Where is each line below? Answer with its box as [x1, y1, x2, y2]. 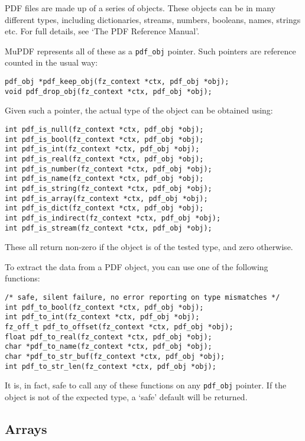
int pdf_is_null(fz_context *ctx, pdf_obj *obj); [5, 125, 204, 134]
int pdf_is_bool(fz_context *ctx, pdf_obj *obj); [5, 135, 204, 144]
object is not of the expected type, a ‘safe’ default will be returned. [5, 390, 248, 403]
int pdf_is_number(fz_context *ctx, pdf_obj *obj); [5, 164, 212, 173]
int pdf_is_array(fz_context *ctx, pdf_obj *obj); [5, 194, 208, 203]
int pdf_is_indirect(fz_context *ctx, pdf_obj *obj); [5, 213, 221, 222]
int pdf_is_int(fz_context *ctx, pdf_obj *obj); [5, 145, 200, 154]
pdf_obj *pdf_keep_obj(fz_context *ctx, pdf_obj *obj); [5, 77, 229, 86]
